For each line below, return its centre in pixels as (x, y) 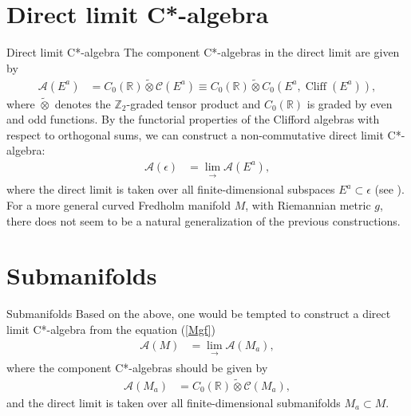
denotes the (83, 103)
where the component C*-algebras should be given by (137, 367)
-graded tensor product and (194, 103)
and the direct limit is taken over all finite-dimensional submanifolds (174, 402)
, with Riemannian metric (308, 205)
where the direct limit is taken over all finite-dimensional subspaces (171, 189)
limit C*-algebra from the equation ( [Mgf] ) (111, 329)
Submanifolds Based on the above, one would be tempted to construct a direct (199, 314)
